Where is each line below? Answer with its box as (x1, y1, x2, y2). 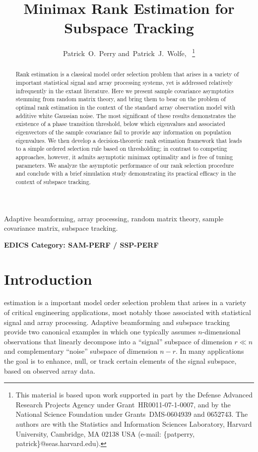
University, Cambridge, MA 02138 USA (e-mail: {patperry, (15, 428, 195, 439)
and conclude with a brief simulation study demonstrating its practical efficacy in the (15, 169, 236, 178)
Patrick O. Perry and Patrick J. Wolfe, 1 (63, 47, 195, 58)
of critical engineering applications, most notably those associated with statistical (4, 307, 252, 318)
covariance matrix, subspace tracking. (4, 223, 118, 233)
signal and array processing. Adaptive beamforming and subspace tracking (4, 317, 230, 327)
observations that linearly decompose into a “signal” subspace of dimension (4, 336, 232, 346)
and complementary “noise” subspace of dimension (4, 346, 158, 356)
